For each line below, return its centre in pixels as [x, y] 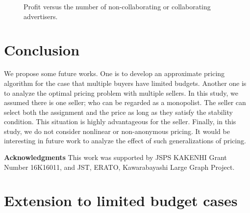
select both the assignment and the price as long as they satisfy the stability [118, 112]
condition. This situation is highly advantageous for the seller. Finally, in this [120, 121]
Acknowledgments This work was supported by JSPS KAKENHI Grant [115, 157]
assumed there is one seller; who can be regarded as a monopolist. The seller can [125, 102]
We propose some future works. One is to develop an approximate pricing [114, 73]
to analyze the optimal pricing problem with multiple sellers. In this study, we [121, 93]
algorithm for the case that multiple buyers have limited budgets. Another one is [125, 83]
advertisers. [41, 16]
